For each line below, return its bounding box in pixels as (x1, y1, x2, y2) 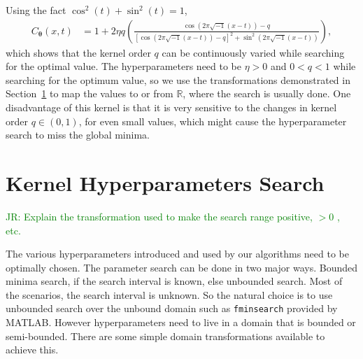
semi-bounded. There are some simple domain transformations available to (6, 328, 325, 343)
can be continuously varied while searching (162, 45, 345, 59)
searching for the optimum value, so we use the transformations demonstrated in (6, 72, 350, 87)
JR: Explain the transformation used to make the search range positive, (6, 209, 313, 223)
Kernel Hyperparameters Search (6, 168, 325, 197)
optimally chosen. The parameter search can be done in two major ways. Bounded (6, 260, 357, 274)
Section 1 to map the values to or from (6, 86, 173, 101)
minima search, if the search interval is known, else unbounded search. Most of (6, 274, 343, 288)
